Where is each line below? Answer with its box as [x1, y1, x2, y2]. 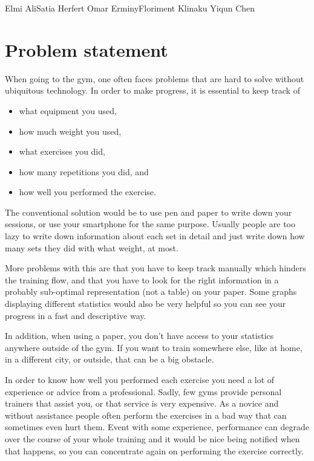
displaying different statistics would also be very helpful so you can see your [5, 297, 286, 310]
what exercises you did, [19, 145, 105, 158]
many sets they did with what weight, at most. [5, 241, 178, 254]
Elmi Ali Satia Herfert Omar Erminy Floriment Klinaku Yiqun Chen [5, 2, 255, 14]
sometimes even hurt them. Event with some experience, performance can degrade [5, 421, 310, 433]
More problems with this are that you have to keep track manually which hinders [5, 262, 306, 274]
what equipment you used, [19, 104, 117, 117]
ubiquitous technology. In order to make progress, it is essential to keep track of [5, 84, 300, 97]
